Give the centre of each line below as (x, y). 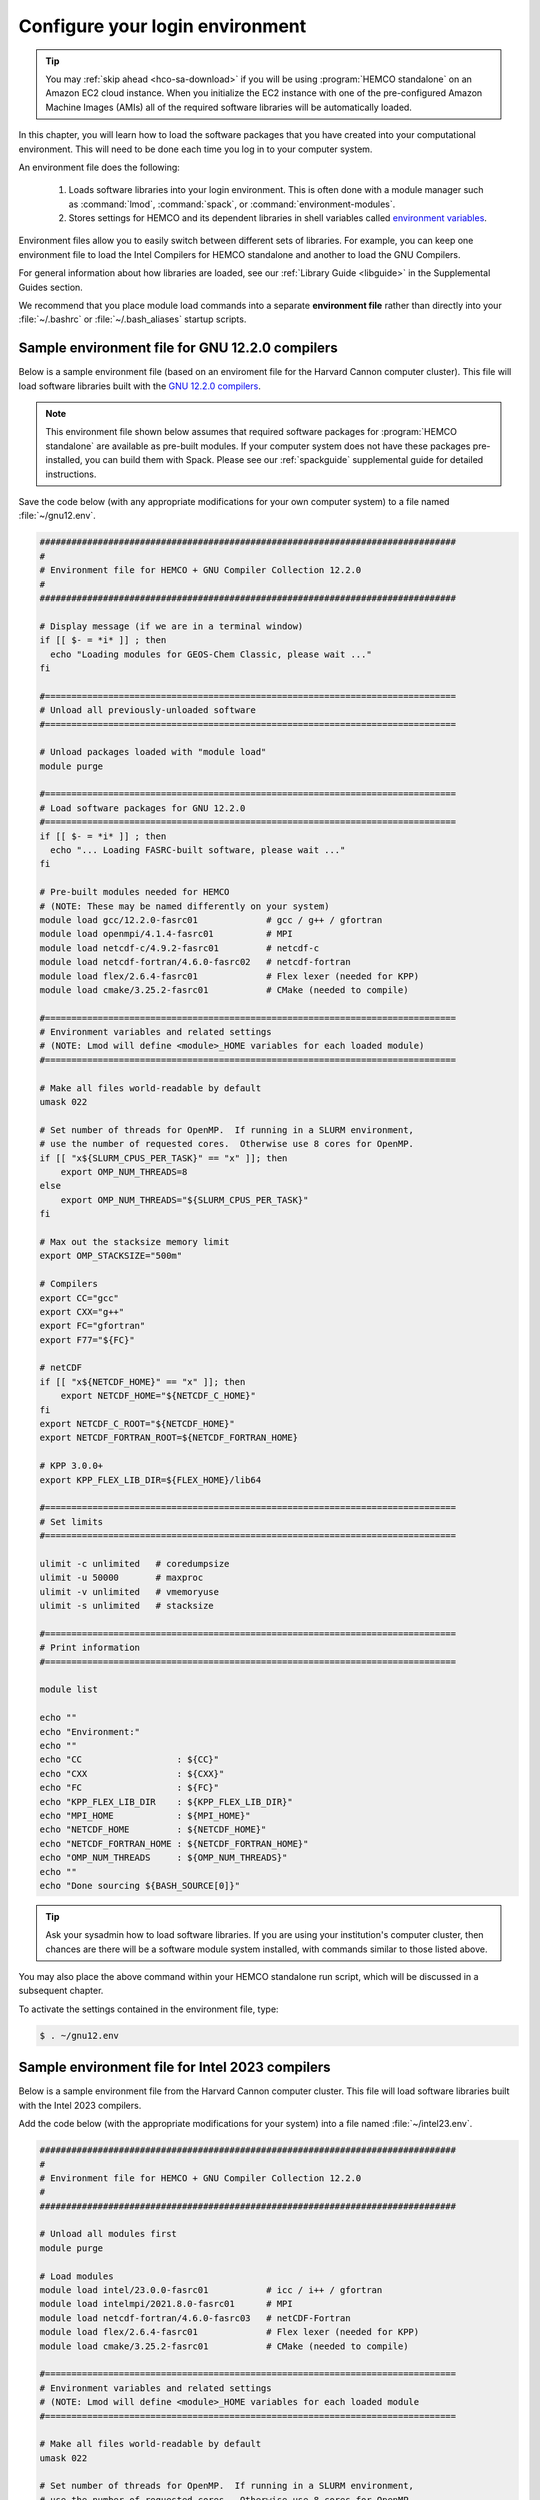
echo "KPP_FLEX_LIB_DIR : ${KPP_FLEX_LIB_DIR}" (166, 1801)
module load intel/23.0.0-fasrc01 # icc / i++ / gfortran (211, 2290)
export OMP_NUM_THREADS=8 (124, 1171)
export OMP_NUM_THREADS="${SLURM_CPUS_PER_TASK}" (184, 1199)
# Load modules (76, 2276)
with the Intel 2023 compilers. (80, 2105)
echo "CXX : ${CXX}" (132, 1773)
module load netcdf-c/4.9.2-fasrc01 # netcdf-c (179, 948)
